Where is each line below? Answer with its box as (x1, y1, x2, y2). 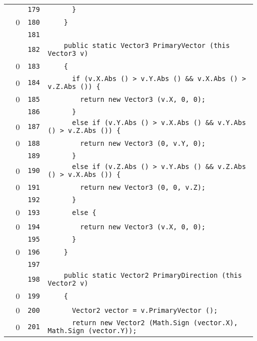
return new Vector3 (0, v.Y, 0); (80, 139, 206, 147)
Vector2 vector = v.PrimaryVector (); (72, 306, 218, 314)
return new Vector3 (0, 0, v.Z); (80, 183, 206, 191)
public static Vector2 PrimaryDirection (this (64, 271, 242, 279)
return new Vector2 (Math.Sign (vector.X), (72, 319, 238, 327)
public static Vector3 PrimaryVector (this (64, 42, 230, 49)
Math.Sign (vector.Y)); (47, 327, 137, 335)
